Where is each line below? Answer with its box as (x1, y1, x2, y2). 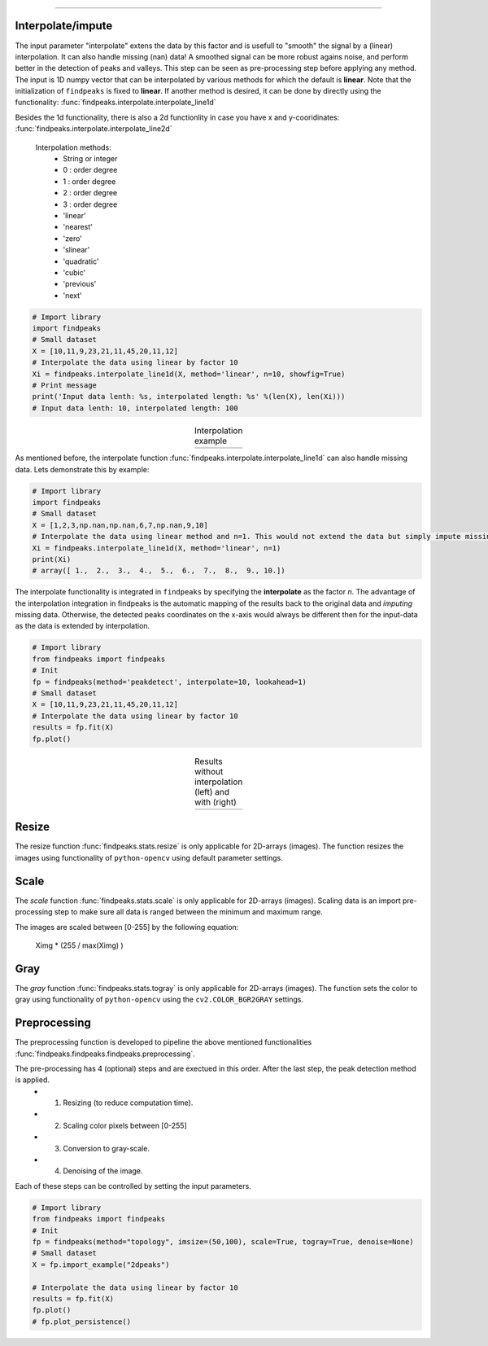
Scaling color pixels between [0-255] (63, 1120, 187, 1130)
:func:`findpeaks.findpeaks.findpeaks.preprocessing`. (15, 1049, 195, 1059)
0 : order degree (63, 165, 118, 175)
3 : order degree (63, 199, 118, 209)
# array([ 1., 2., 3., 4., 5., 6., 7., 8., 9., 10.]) (32, 566, 285, 576)
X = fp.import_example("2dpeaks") (32, 1260, 170, 1269)
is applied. (15, 1075, 50, 1085)
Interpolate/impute (15, 19, 113, 33)
